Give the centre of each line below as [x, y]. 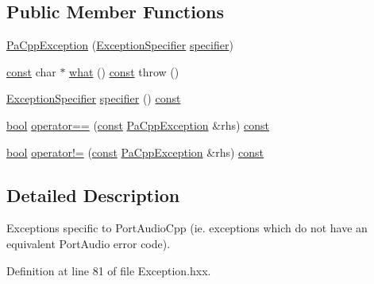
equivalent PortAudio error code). [89, 243]
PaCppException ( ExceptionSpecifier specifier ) [120, 45]
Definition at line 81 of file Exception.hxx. [109, 270]
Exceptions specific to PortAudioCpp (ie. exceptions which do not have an [187, 228]
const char [31, 71]
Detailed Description [93, 195]
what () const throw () [124, 71]
